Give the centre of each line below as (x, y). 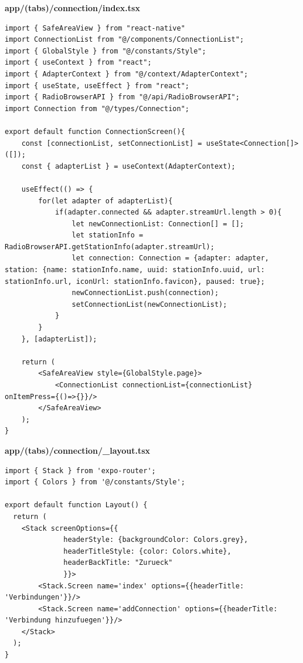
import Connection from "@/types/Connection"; (97, 108)
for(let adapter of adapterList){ (105, 201)
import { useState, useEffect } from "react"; (97, 86)
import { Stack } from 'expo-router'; (80, 471)
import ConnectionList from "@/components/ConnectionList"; (125, 40)
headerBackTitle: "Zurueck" (118, 563)
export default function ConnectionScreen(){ (95, 131)
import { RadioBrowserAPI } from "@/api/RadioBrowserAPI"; (122, 97)
